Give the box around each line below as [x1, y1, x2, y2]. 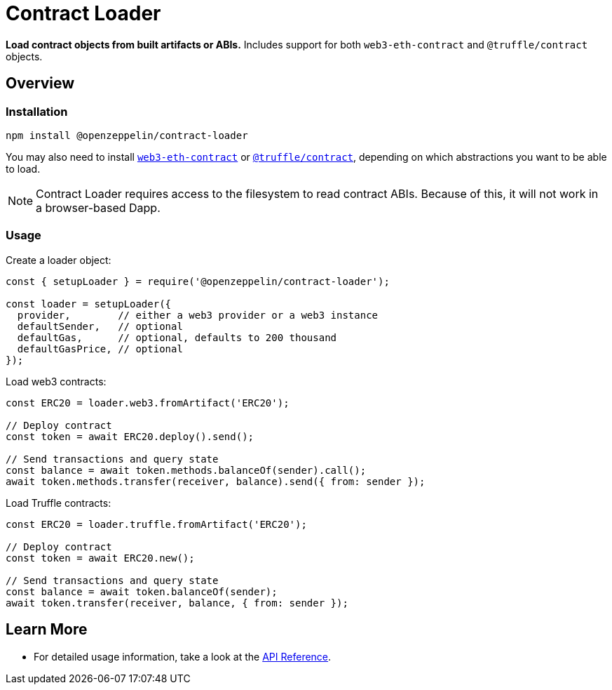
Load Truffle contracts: [6, 496, 111, 509]
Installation [6, 104, 68, 119]
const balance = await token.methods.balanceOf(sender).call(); [6, 464, 367, 476]
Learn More [6, 621, 88, 639]
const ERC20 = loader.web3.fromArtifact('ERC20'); [6, 397, 290, 409]
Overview [6, 74, 75, 93]
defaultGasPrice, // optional [17, 343, 183, 354]
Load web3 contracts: [6, 375, 107, 387]
